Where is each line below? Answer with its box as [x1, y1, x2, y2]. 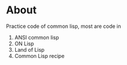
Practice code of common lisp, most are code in [6, 23, 121, 30]
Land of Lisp [14, 46, 45, 53]
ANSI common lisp [14, 34, 59, 41]
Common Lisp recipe [14, 52, 65, 59]
